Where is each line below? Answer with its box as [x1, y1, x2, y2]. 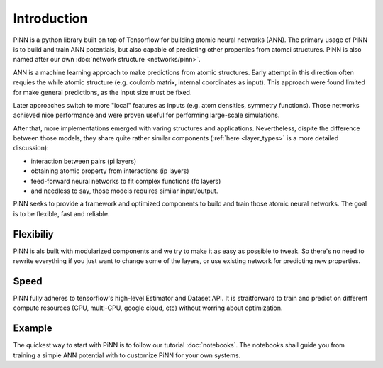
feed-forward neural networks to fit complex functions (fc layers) [30, 177, 221, 185]
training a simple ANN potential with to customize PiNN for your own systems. [13, 351, 241, 359]
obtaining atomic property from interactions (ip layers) [30, 167, 189, 175]
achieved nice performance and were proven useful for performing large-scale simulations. [13, 111, 280, 120]
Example [13, 323, 52, 335]
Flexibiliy [13, 228, 54, 240]
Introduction [13, 11, 88, 26]
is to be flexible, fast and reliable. [13, 209, 110, 218]
